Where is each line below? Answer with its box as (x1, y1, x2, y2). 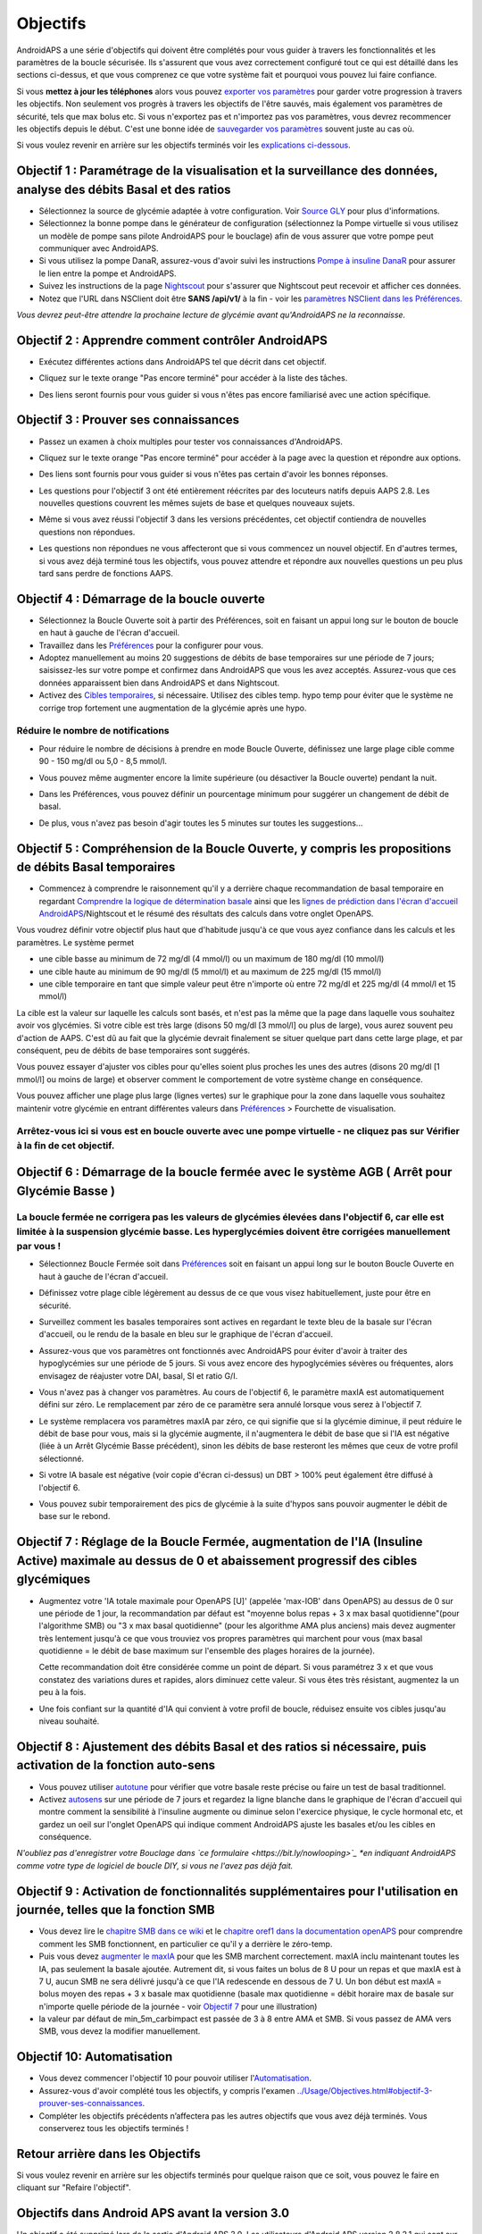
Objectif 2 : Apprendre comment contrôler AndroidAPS (16, 332, 328, 348)
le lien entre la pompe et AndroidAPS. (38, 268, 178, 279)
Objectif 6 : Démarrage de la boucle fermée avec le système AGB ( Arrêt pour (16, 1164, 453, 1180)
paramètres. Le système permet (16, 936, 135, 947)
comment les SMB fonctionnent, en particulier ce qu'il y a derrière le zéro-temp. (38, 1938, 333, 1949)
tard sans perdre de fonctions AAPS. (38, 568, 173, 579)
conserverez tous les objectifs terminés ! (38, 2122, 189, 2133)
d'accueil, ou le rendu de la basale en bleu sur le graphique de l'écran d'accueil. (38, 1329, 334, 1340)
